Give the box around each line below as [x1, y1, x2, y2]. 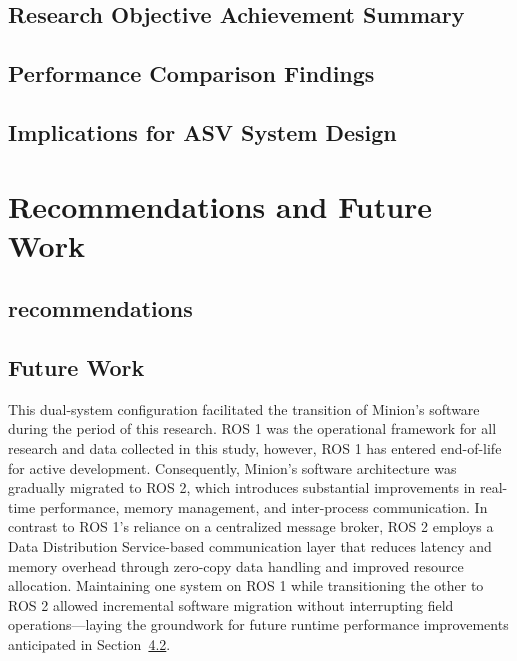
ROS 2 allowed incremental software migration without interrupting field [8, 594, 454, 615]
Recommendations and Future [8, 185, 433, 226]
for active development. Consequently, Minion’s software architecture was [8, 457, 457, 478]
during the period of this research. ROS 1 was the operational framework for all [8, 418, 497, 439]
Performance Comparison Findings [8, 58, 375, 89]
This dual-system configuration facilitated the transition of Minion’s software [8, 398, 480, 419]
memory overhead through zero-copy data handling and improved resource [8, 555, 464, 576]
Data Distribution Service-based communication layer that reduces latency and [8, 536, 492, 557]
